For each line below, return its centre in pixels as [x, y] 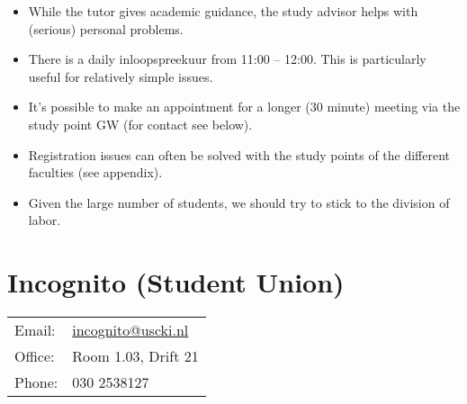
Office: [35, 356]
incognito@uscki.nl [130, 330]
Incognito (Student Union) [176, 282]
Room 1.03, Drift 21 [135, 356]
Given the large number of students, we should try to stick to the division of [239, 202]
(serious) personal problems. [106, 28]
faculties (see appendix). [95, 172]
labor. [45, 220]
